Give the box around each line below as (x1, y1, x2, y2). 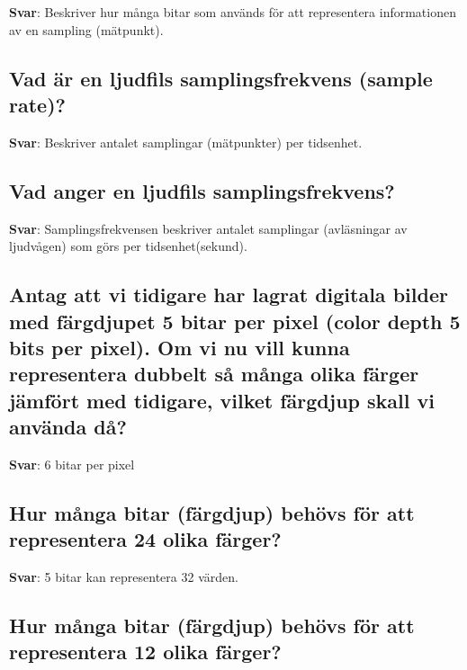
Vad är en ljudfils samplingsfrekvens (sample (9, 64, 433, 92)
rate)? (9, 90, 66, 118)
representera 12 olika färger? (9, 638, 282, 666)
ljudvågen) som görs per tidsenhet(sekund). (9, 237, 247, 255)
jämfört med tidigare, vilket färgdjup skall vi (9, 386, 435, 414)
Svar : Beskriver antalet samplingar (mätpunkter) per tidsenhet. (9, 132, 363, 151)
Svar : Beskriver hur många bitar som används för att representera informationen (9, 3, 456, 21)
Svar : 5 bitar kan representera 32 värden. (9, 567, 238, 586)
